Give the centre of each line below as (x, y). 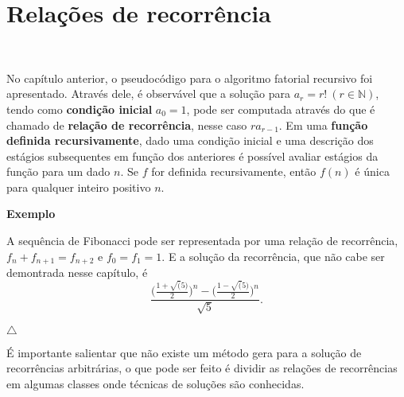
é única (372, 171)
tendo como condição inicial (80, 109)
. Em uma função (323, 125)
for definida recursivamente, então (234, 171)
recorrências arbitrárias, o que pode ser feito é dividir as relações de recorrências (202, 368)
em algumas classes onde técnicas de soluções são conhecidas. (155, 383)
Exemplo (31, 214)
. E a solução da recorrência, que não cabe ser (273, 256)
